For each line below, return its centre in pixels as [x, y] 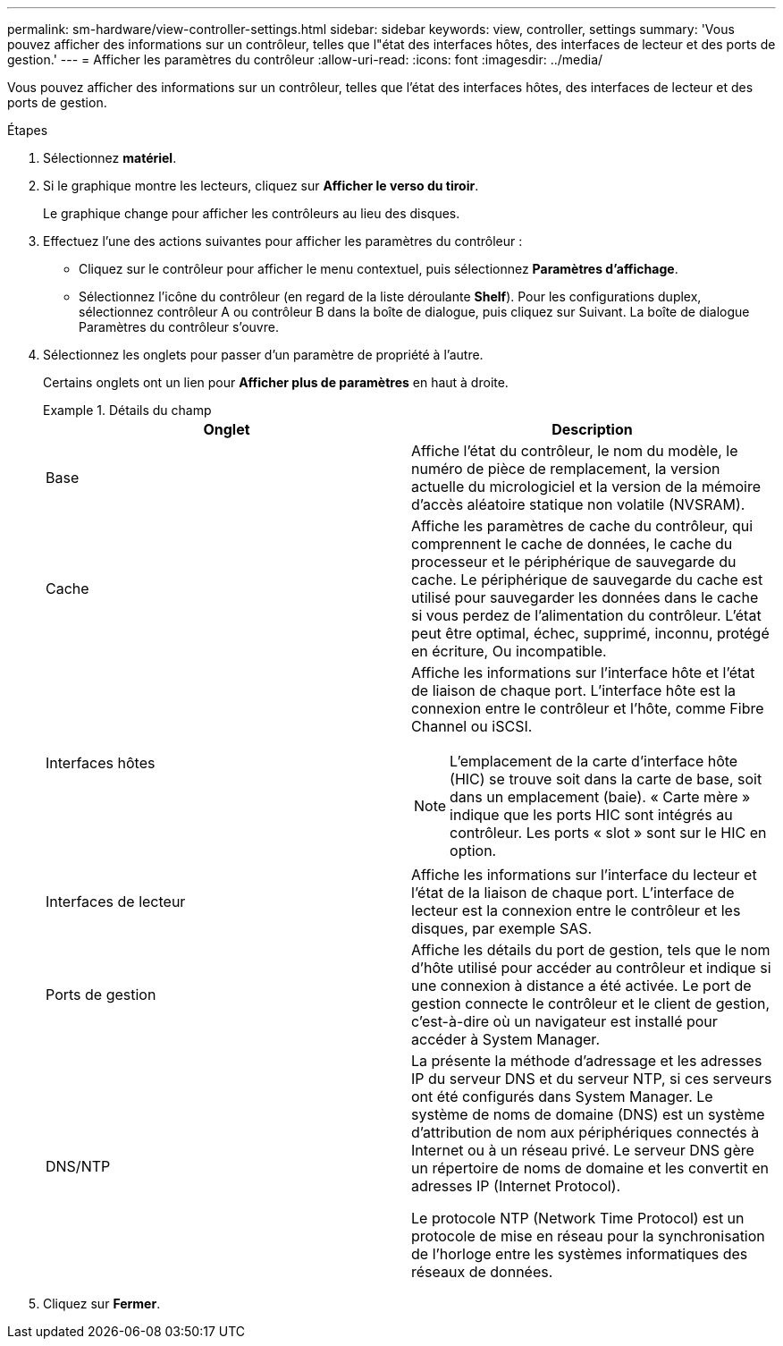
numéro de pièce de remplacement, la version [566, 469]
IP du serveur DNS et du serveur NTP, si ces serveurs [592, 1079]
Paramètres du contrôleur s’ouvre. [179, 327]
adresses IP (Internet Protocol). [516, 1186]
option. [473, 851]
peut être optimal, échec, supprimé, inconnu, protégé [590, 633]
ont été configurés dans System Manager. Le [562, 1096]
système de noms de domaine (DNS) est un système [588, 1114]
